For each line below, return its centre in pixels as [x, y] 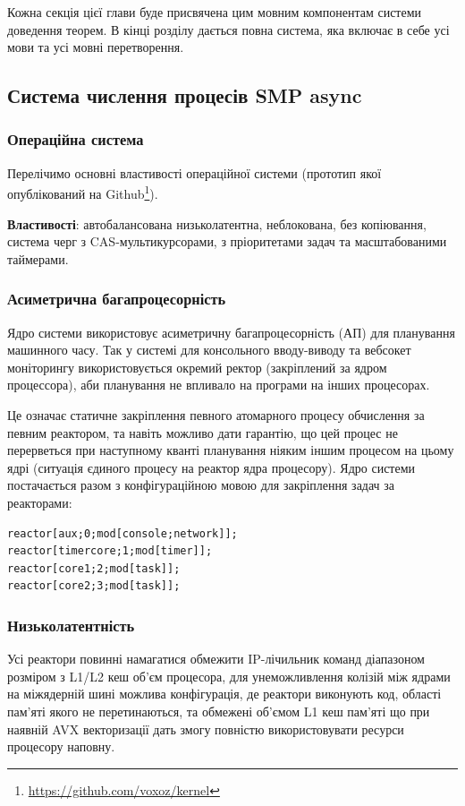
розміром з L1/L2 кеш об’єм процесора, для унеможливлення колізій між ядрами [229, 676]
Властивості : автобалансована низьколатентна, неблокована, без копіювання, [217, 223]
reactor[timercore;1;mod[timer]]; [110, 551]
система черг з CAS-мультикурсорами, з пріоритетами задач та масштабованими [227, 241]
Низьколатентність [71, 625]
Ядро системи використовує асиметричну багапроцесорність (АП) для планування [231, 332]
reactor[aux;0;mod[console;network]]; [123, 533]
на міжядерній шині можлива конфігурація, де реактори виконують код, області [224, 694]
